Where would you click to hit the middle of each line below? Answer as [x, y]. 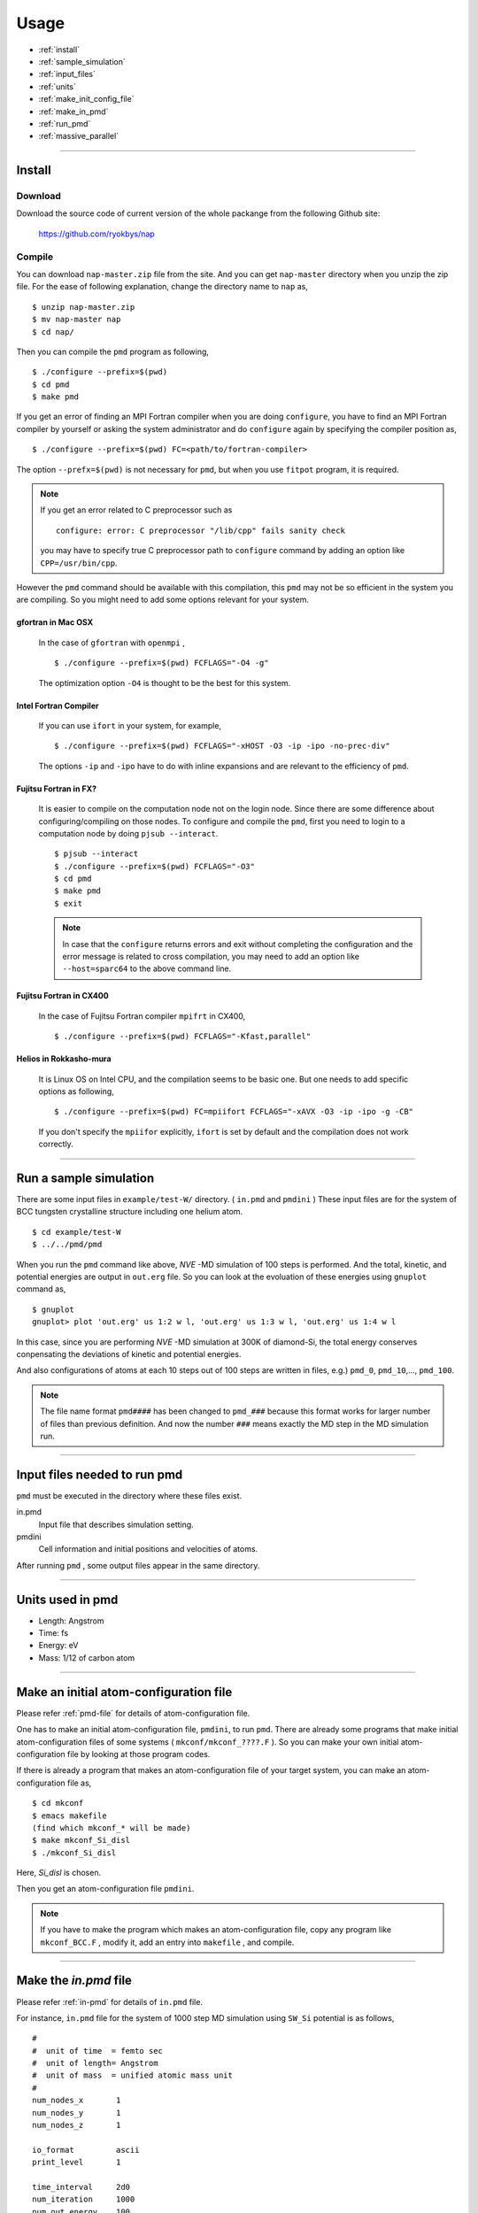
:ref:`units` [58, 86]
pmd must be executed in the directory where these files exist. [129, 1495]
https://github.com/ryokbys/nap [96, 234]
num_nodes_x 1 [77, 2101]
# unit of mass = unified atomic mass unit [133, 2075]
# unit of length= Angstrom [95, 2063]
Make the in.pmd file [74, 1981]
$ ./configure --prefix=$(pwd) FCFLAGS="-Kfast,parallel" [183, 1037]
